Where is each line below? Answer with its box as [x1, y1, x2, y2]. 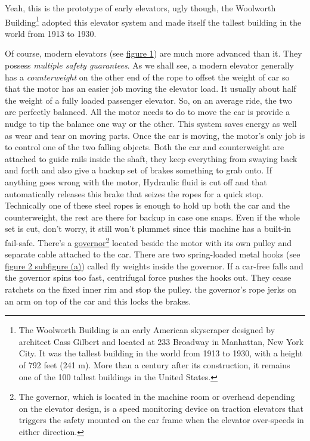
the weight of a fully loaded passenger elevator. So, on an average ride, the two [5, 94, 293, 106]
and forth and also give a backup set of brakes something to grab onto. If [5, 164, 272, 176]
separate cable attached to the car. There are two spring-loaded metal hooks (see [5, 248, 300, 260]
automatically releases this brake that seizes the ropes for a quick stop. [5, 187, 263, 200]
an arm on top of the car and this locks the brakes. [5, 294, 191, 307]
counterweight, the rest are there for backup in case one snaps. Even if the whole [5, 210, 300, 223]
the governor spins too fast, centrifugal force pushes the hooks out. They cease [5, 271, 292, 284]
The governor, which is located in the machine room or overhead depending [18, 390, 295, 403]
